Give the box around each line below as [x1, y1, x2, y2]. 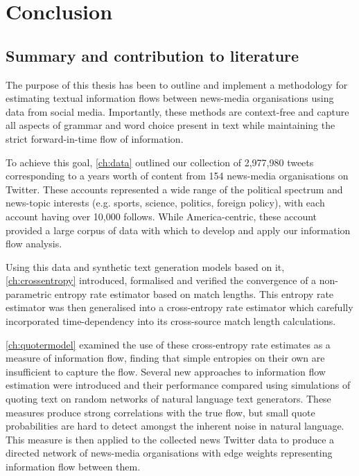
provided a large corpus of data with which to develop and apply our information [6, 222, 351, 237]
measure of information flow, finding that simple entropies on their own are [6, 351, 325, 365]
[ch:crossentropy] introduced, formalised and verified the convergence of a [6, 273, 317, 288]
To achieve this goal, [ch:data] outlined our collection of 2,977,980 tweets [6, 155, 314, 169]
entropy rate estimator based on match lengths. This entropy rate [54, 286, 334, 301]
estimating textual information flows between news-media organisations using [6, 91, 334, 105]
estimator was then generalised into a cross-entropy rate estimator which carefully [6, 300, 353, 315]
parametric [6, 286, 52, 301]
